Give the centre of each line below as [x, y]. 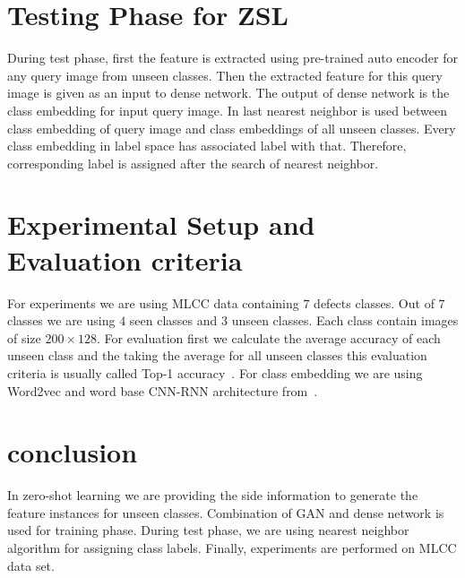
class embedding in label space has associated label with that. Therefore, [207, 146]
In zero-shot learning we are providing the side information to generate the [213, 495]
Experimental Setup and [161, 224]
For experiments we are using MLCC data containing [153, 302]
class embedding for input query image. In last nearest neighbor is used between [227, 110]
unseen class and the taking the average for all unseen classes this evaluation [217, 355]
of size [24, 337]
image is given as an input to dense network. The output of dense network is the [228, 93]
